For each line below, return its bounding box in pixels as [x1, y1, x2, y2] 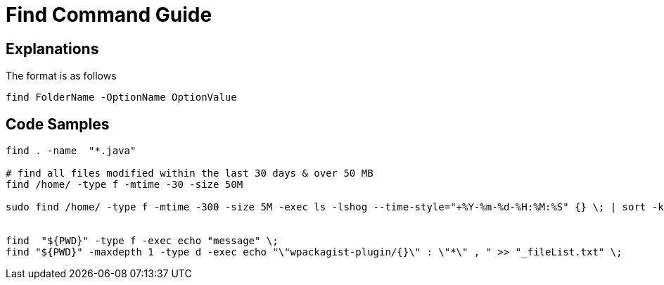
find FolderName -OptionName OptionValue [6, 91, 237, 103]
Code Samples [6, 115, 110, 133]
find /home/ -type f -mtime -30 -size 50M [6, 179, 243, 191]
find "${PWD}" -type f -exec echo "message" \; [6, 235, 279, 247]
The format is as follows [6, 70, 117, 82]
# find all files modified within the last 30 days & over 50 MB [6, 167, 373, 179]
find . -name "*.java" [6, 145, 136, 157]
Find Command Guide [6, 3, 212, 27]
